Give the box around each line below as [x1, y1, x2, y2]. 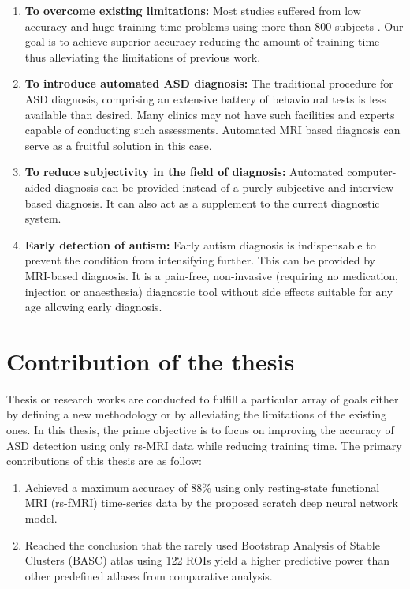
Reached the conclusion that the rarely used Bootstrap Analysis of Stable [24, 536, 380, 553]
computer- [347, 163, 397, 180]
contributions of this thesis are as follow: [6, 452, 202, 469]
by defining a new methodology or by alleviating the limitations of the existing [6, 406, 387, 422]
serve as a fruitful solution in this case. [24, 137, 212, 153]
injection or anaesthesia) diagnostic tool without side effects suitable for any [24, 283, 393, 299]
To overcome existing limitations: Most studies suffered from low [24, 2, 361, 18]
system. [24, 210, 61, 227]
